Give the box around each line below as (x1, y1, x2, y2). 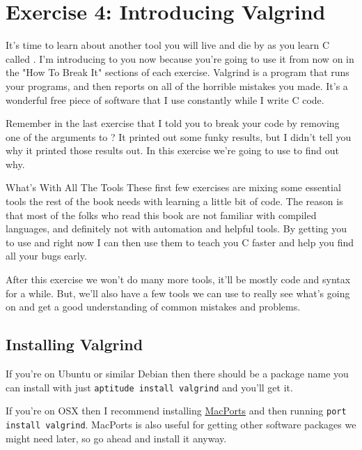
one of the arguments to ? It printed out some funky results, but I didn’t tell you (6, 129, 352, 144)
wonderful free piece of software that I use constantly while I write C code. (6, 92, 324, 107)
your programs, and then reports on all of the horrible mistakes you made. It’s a (6, 78, 348, 93)
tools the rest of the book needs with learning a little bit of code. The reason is (6, 194, 343, 209)
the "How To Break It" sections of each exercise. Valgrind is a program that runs (6, 65, 349, 80)
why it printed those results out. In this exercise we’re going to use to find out (6, 143, 339, 158)
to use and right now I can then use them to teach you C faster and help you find (6, 234, 354, 249)
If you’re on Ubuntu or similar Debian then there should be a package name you (6, 366, 349, 381)
